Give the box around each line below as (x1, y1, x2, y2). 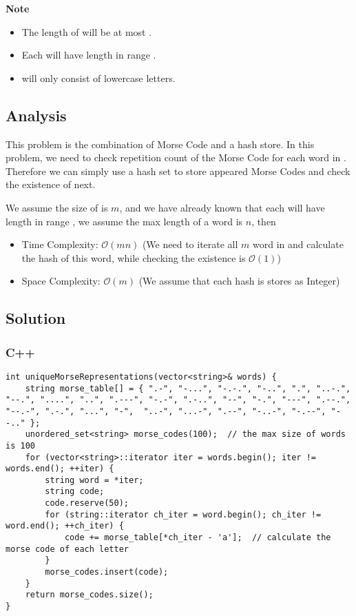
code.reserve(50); (45, 498, 129, 509)
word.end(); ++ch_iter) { (6, 521, 124, 531)
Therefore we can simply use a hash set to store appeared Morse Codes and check (6, 163, 350, 178)
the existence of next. (6, 177, 96, 192)
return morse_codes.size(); (25, 590, 154, 600)
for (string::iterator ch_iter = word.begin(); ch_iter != (45, 509, 322, 520)
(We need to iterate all (142, 237, 238, 251)
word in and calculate (253, 237, 344, 251)
